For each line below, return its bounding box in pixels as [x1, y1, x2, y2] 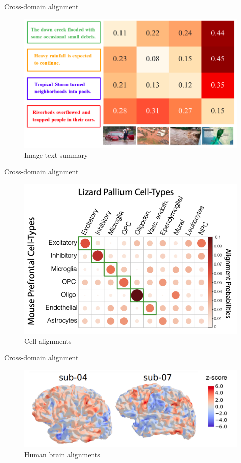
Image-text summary [24, 149, 88, 160]
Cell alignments [24, 335, 72, 346]
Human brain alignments [24, 449, 100, 459]
